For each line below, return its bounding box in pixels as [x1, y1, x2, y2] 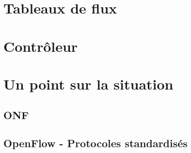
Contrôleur [3, 36, 78, 56]
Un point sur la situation [3, 74, 174, 93]
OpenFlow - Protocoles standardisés [3, 136, 188, 151]
